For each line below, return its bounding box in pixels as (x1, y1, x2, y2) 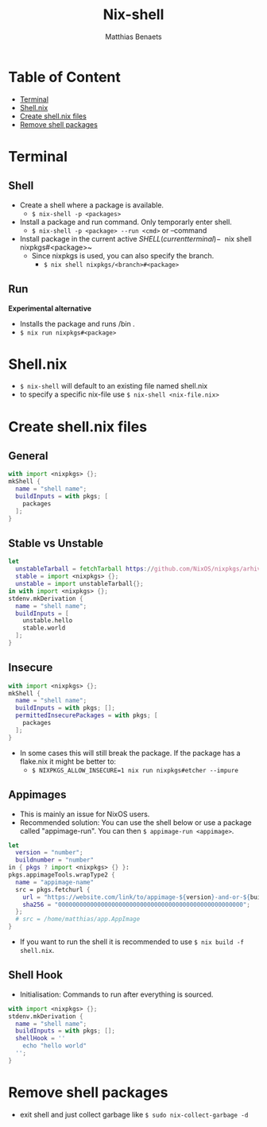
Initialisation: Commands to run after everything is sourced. (19, 990, 214, 999)
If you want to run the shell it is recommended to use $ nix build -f (19, 937, 245, 947)
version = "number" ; (15, 849, 83, 857)
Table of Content (8, 68, 122, 86)
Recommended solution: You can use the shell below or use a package (19, 817, 252, 827)
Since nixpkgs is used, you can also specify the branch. (31, 250, 215, 260)
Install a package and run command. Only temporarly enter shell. (19, 217, 232, 227)
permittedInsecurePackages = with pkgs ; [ (15, 711, 158, 720)
